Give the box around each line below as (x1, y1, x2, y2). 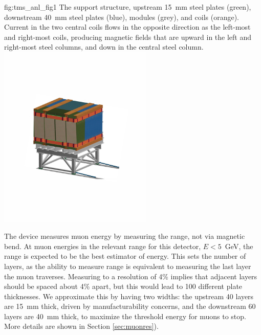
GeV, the (225, 240, 253, 251)
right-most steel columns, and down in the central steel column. (4, 41, 204, 52)
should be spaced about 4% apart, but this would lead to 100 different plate (4, 281, 243, 292)
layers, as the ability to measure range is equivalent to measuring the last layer (4, 260, 251, 271)
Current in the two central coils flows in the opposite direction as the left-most (4, 21, 251, 32)
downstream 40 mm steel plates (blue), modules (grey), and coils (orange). (4, 11, 239, 22)
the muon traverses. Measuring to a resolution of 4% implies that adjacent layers (4, 271, 257, 281)
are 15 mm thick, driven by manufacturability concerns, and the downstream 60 (4, 301, 256, 311)
